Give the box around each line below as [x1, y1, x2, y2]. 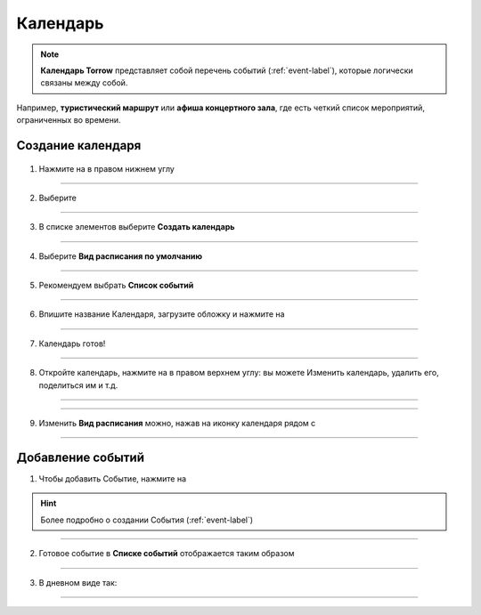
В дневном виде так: [38, 577, 118, 587]
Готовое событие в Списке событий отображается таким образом [38, 548, 295, 559]
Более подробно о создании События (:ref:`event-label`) [40, 514, 254, 525]
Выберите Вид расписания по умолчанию [38, 250, 203, 262]
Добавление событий [16, 449, 144, 465]
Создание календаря [16, 138, 142, 153]
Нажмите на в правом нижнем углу [38, 163, 175, 174]
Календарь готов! [38, 338, 106, 349]
